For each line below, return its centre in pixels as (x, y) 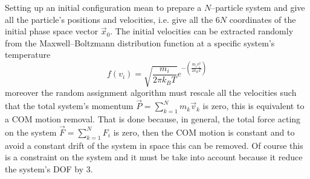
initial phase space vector (52, 31)
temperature (28, 55)
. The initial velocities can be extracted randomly (202, 31)
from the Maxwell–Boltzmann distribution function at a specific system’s (140, 42)
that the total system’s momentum (69, 106)
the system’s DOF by (44, 168)
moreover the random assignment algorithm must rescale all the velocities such (151, 93)
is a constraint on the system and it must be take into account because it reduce (154, 157)
